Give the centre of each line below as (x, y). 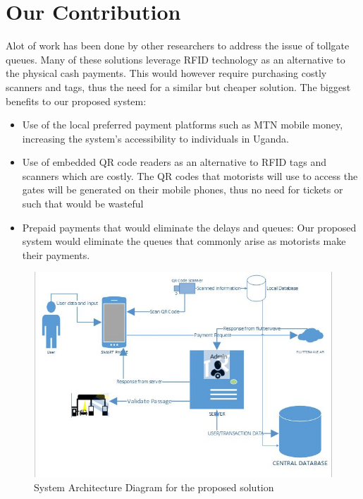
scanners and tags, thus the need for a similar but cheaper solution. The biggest (178, 86)
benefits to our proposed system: (76, 101)
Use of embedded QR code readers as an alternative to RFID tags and (174, 162)
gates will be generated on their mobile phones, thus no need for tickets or (183, 190)
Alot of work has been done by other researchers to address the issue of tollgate (178, 46)
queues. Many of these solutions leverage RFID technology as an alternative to (176, 59)
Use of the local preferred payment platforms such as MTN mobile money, (183, 125)
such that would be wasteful (83, 204)
